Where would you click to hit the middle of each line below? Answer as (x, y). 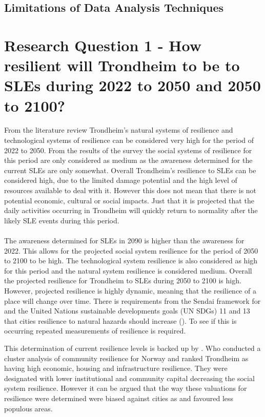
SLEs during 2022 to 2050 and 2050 (132, 85)
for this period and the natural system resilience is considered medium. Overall (128, 270)
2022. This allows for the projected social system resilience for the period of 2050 (131, 250)
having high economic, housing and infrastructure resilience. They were (116, 368)
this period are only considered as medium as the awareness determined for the (128, 160)
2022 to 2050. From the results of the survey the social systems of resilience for (128, 150)
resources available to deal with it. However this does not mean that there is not (130, 190)
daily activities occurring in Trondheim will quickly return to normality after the (131, 210)
